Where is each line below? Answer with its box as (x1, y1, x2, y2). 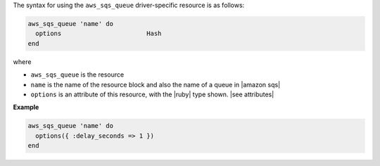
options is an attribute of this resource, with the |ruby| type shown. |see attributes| (30, 90, 274, 98)
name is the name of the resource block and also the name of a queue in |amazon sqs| (30, 80, 281, 89)
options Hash (35, 30, 162, 38)
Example (13, 103, 39, 112)
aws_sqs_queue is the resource (30, 70, 125, 79)
